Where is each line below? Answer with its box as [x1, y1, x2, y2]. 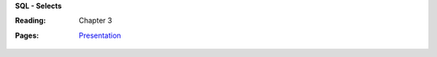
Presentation [78, 31, 121, 40]
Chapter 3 [78, 16, 112, 26]
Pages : [15, 31, 40, 40]
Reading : [15, 16, 46, 26]
